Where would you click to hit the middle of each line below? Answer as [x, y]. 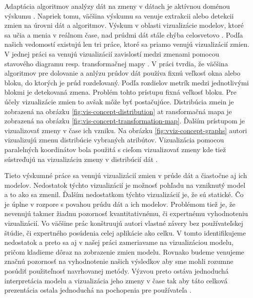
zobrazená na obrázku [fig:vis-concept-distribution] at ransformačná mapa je [118, 111]
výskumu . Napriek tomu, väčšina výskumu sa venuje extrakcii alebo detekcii [119, 15]
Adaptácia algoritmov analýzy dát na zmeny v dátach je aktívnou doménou [117, 6]
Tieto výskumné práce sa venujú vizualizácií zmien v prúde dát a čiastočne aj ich [126, 175]
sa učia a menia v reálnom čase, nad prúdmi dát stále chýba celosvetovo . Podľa [124, 34]
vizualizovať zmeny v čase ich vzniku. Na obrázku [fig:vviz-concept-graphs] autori [126, 130]
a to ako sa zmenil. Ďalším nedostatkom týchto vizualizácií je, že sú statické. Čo [124, 194]
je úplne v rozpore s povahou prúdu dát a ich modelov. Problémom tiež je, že [120, 204]
